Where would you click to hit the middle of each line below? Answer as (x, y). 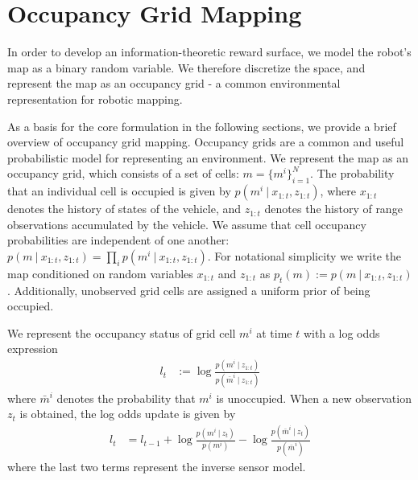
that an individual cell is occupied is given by (119, 191)
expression (33, 349)
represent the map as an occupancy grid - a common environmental (174, 83)
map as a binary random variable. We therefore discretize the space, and (186, 67)
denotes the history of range (333, 209)
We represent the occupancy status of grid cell (122, 332)
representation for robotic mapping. (95, 98)
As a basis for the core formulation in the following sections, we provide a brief (202, 126)
